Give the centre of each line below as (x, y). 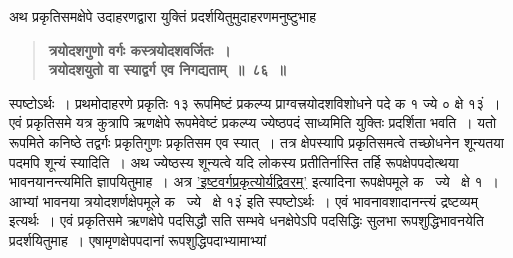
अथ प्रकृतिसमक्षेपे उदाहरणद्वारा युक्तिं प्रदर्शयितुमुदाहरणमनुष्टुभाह (163, 16)
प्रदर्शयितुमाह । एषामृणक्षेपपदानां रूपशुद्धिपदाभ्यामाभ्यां (138, 239)
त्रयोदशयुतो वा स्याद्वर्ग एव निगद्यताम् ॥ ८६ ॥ (167, 69)
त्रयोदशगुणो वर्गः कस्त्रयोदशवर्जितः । (139, 49)
